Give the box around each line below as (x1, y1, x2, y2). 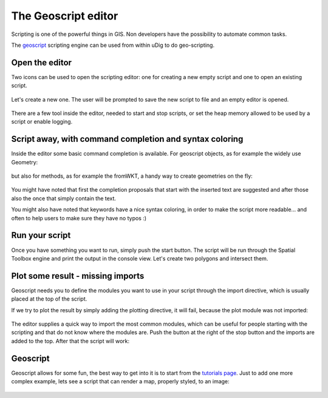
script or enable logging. (11, 118, 73, 125)
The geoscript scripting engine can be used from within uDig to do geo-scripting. (11, 41, 215, 49)
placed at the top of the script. (11, 295, 87, 302)
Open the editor (11, 57, 72, 68)
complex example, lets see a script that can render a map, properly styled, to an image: (11, 378, 230, 385)
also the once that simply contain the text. (11, 195, 117, 202)
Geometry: (11, 158, 38, 166)
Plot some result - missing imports (11, 271, 145, 281)
